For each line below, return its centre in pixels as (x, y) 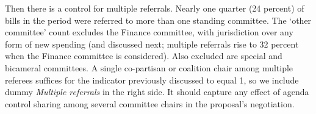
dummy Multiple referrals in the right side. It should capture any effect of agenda (157, 92)
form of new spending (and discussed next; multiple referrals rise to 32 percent (152, 44)
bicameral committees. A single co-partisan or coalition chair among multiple (149, 67)
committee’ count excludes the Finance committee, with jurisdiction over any (149, 32)
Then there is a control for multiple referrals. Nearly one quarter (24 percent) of (155, 8)
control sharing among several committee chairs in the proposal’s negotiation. (150, 103)
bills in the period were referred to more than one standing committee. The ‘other (158, 20)
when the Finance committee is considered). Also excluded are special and (144, 56)
